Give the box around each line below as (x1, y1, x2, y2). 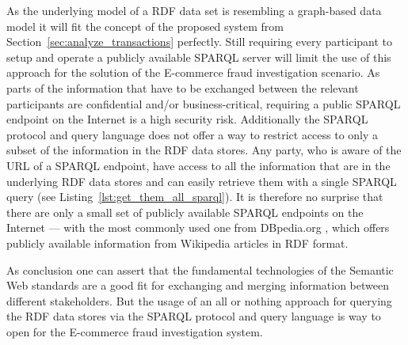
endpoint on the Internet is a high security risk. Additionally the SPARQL (6, 111, 368, 127)
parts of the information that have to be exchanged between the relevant (6, 79, 359, 96)
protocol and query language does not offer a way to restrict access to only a (6, 126, 379, 142)
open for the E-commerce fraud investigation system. (6, 323, 263, 339)
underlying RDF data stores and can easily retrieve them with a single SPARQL (6, 172, 397, 189)
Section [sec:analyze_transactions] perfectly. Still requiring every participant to (6, 33, 393, 50)
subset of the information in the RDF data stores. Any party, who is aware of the (6, 142, 402, 158)
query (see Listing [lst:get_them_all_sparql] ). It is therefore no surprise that (6, 188, 383, 205)
